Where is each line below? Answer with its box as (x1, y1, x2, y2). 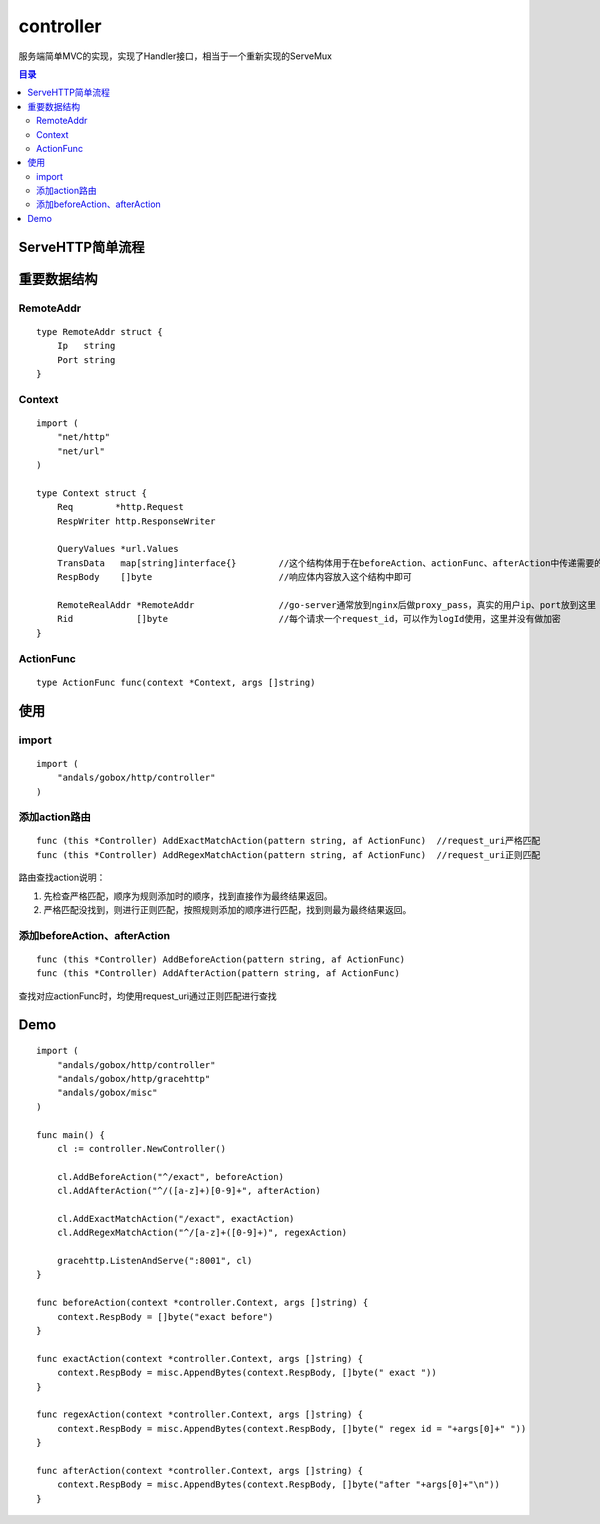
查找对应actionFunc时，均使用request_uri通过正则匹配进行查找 (18, 990, 277, 1002)
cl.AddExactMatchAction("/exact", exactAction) (56, 1213, 295, 1224)
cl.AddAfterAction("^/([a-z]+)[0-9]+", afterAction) (56, 1185, 322, 1197)
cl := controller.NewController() (56, 1143, 227, 1154)
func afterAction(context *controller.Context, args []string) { (36, 1465, 364, 1476)
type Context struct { (36, 487, 148, 499)
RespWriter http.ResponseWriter (56, 515, 216, 527)
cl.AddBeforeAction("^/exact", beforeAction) (56, 1171, 285, 1182)
